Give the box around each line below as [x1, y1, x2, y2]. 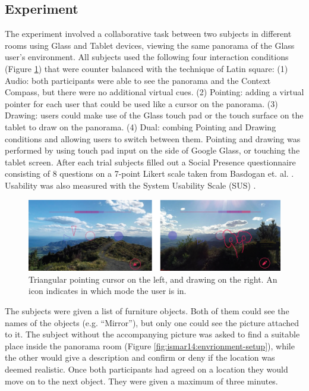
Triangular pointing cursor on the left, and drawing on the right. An [29, 273, 278, 285]
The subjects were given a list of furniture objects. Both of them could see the [5, 304, 289, 317]
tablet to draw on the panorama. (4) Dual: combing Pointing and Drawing [5, 120, 276, 133]
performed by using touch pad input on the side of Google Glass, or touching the [5, 144, 300, 157]
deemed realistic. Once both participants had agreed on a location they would [5, 362, 288, 375]
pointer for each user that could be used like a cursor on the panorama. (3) [5, 97, 278, 110]
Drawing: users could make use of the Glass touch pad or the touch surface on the [5, 109, 304, 121]
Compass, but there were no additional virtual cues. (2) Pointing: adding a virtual [5, 86, 304, 98]
